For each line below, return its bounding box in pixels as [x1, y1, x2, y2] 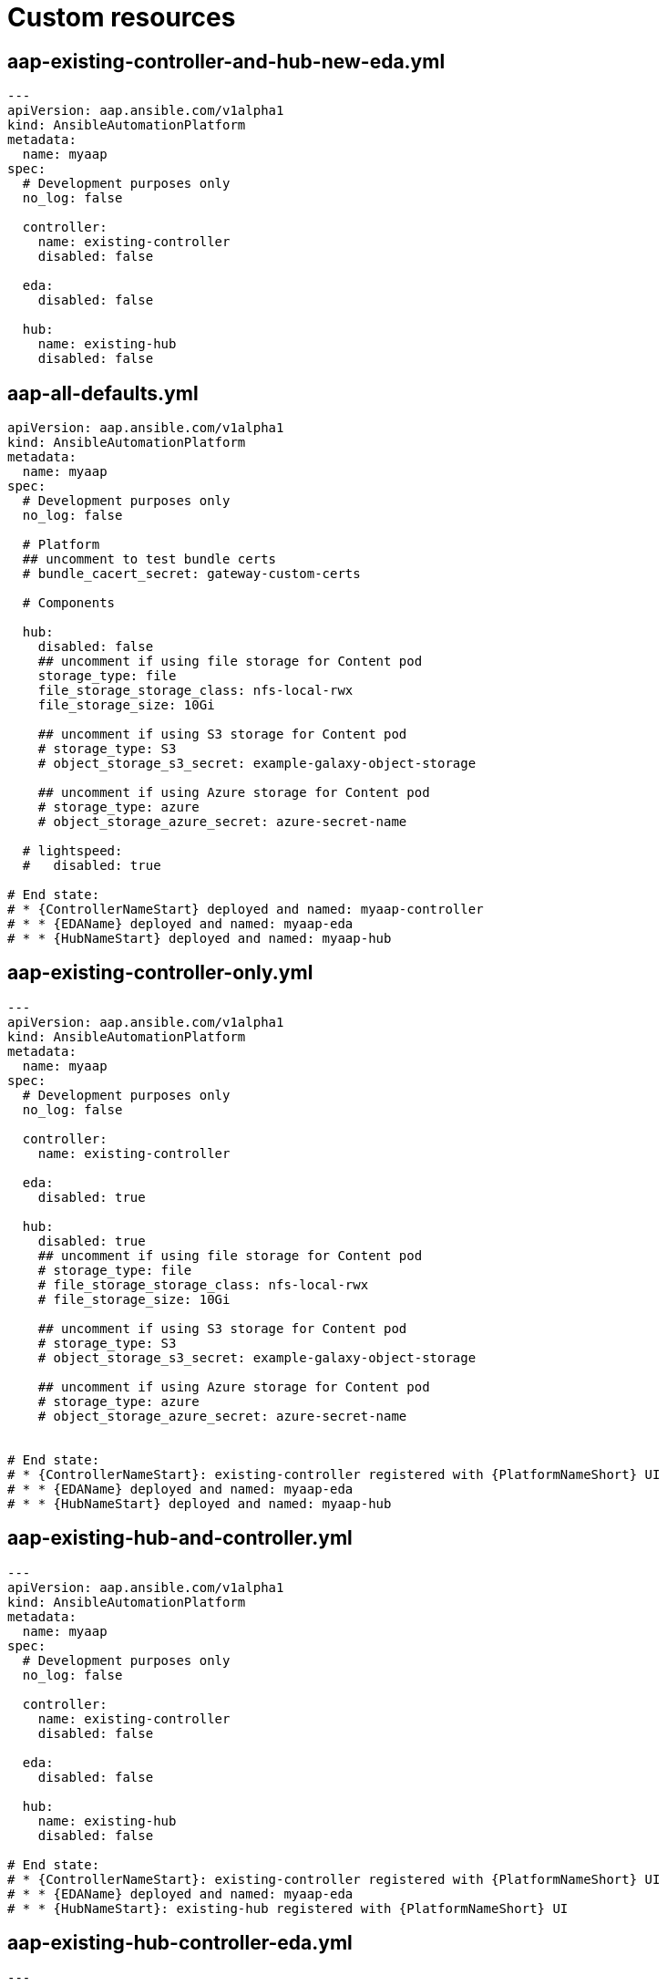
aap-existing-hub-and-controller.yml [7, 1526, 353, 1550]
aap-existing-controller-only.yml [7, 961, 313, 985]
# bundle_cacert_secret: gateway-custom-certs [22, 566, 361, 582]
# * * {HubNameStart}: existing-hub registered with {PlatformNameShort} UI [7, 1900, 569, 1916]
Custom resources [7, 2, 236, 33]
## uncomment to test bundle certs [22, 552, 277, 567]
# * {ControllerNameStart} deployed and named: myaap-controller [7, 902, 484, 917]
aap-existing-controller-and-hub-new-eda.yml [7, 49, 446, 73]
